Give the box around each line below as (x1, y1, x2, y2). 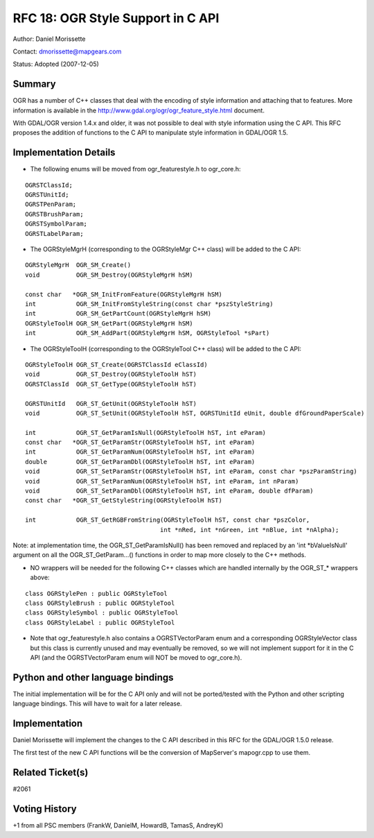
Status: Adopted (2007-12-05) (12, 60, 100, 69)
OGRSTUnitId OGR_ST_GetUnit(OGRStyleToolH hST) (25, 400, 197, 407)
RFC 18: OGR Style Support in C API (12, 10, 220, 26)
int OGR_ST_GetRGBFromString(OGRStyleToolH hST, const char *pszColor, (25, 516, 310, 524)
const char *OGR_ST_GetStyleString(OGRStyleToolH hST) (25, 497, 223, 504)
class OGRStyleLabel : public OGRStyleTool (25, 618, 175, 626)
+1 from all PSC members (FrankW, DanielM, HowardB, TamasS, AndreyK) (12, 821, 224, 830)
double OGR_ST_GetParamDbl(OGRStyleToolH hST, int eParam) (25, 458, 256, 465)
